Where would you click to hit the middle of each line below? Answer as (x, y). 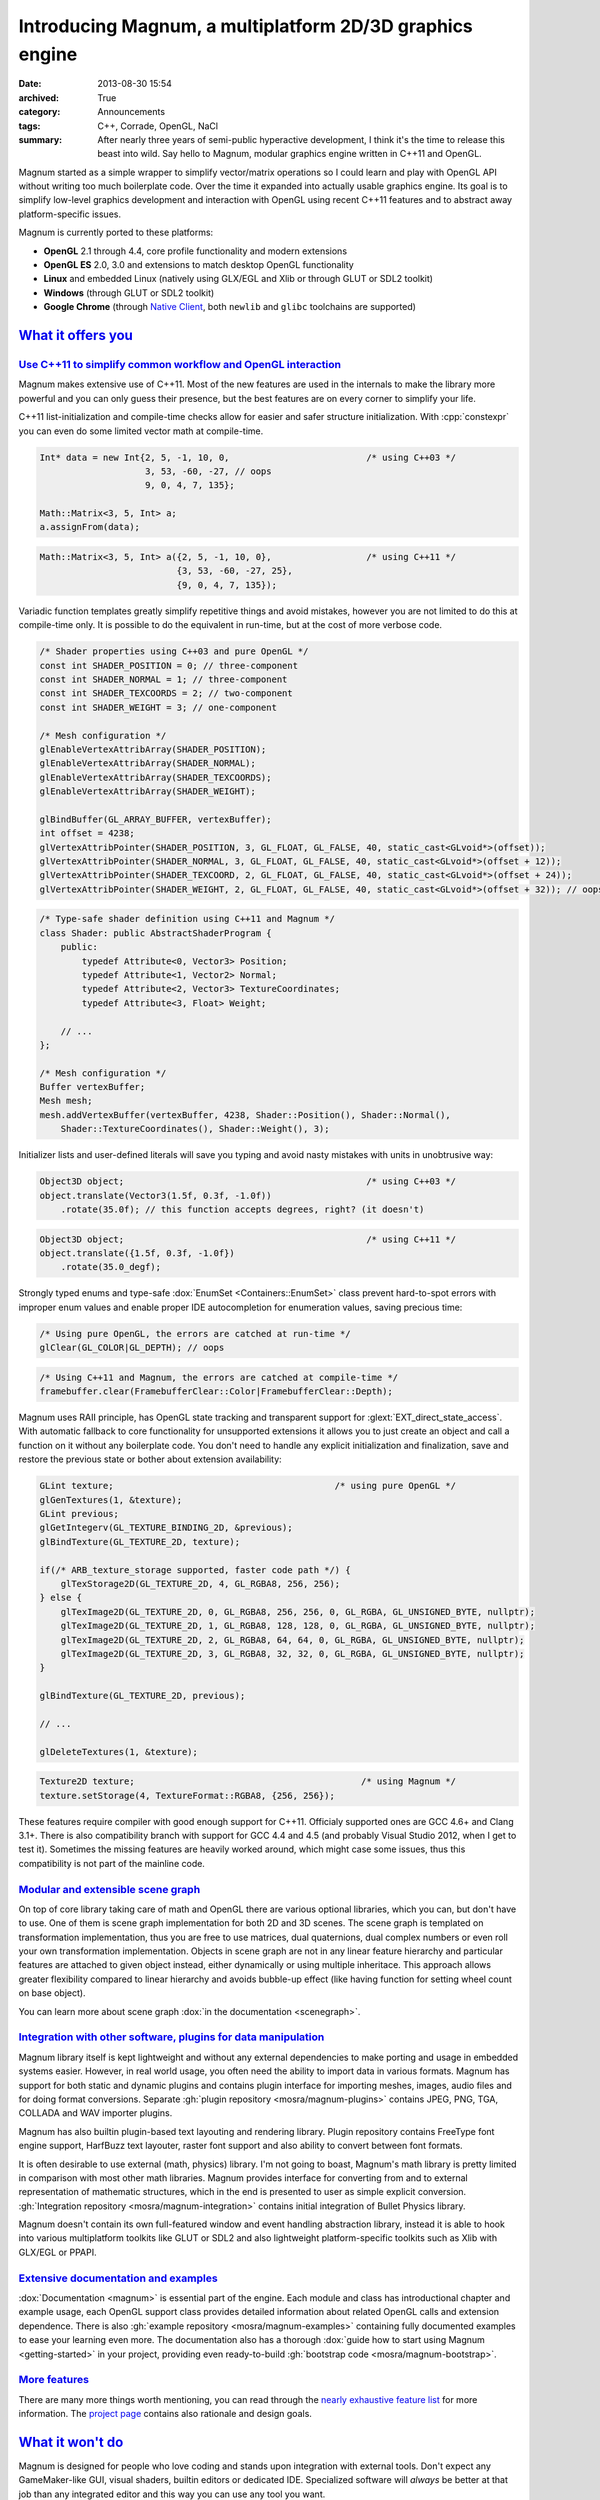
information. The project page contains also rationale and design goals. (165, 2414)
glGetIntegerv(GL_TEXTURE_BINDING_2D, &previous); (166, 1528)
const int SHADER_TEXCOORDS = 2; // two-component (166, 693)
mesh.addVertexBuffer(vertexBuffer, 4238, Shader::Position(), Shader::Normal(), (245, 1114)
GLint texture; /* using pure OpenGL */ (248, 1486)
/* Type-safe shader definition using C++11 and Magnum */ (187, 919)
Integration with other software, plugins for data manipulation (171, 2037)
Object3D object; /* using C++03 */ (248, 1181)
